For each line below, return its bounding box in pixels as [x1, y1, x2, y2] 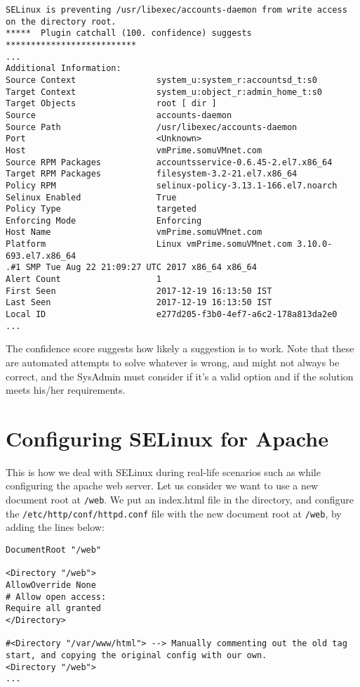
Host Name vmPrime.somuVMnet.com [6, 227, 262, 238]
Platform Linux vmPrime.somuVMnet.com [6, 239, 293, 250]
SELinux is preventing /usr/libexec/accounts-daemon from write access [6, 5, 347, 15]
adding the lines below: [6, 520, 105, 534]
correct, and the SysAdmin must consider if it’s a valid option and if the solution [6, 368, 354, 383]
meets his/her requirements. [6, 383, 126, 397]
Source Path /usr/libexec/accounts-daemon [6, 122, 298, 132]
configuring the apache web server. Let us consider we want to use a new [6, 478, 319, 493]
